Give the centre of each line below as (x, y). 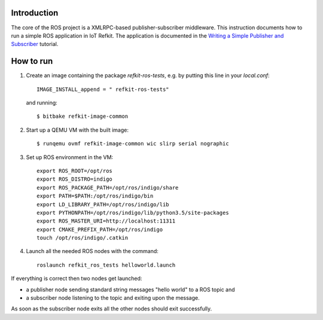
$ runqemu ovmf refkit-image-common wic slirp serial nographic (133, 144)
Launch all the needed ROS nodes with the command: (92, 251)
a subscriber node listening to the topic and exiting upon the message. (113, 298)
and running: (42, 102)
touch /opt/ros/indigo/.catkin (83, 238)
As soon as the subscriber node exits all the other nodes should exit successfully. (112, 309)
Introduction (35, 13)
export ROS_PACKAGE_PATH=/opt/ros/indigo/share (108, 188)
